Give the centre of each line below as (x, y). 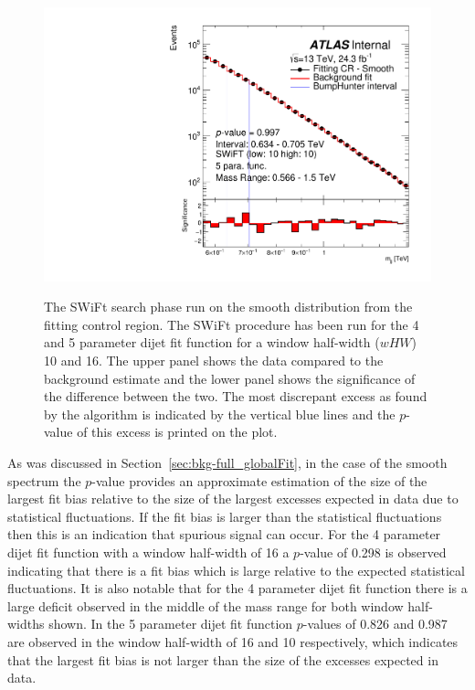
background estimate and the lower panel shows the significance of (230, 378)
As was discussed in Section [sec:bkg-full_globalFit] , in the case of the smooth (227, 462)
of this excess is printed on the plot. (177, 432)
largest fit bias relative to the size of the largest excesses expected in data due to (233, 499)
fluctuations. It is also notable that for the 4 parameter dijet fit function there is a (237, 588)
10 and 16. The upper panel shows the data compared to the (214, 361)
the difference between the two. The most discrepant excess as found (236, 396)
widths (26, 624)
